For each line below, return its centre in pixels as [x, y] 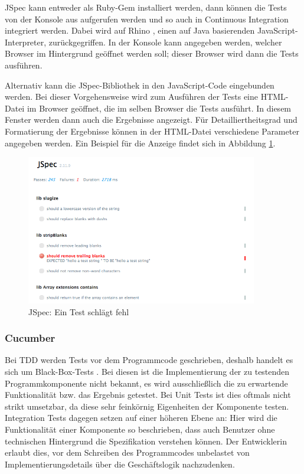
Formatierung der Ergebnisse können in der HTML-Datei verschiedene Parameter [152, 131]
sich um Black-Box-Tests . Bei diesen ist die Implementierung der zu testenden [147, 371]
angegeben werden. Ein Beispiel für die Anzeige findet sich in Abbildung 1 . [140, 143]
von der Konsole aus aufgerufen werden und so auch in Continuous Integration [147, 19]
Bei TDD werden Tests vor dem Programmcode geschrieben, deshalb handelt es [149, 360]
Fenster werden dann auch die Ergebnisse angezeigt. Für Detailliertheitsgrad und [151, 120]
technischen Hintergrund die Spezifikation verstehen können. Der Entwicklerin [146, 441]
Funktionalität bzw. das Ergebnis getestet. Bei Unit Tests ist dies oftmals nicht [148, 395]
